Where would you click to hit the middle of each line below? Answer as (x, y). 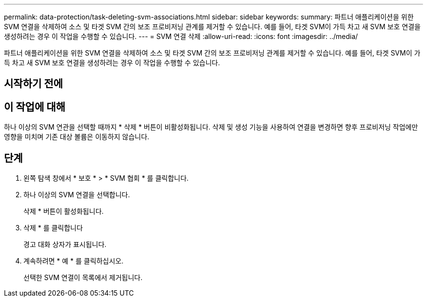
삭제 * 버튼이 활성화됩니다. (64, 211)
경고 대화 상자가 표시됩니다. (65, 245)
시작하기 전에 (33, 84)
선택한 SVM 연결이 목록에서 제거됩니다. (83, 278)
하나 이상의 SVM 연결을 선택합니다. (77, 195)
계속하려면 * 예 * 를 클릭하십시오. (74, 261)
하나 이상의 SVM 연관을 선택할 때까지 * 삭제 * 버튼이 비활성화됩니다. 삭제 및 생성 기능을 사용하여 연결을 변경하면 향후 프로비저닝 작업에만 (211, 127)
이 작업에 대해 (35, 107)
